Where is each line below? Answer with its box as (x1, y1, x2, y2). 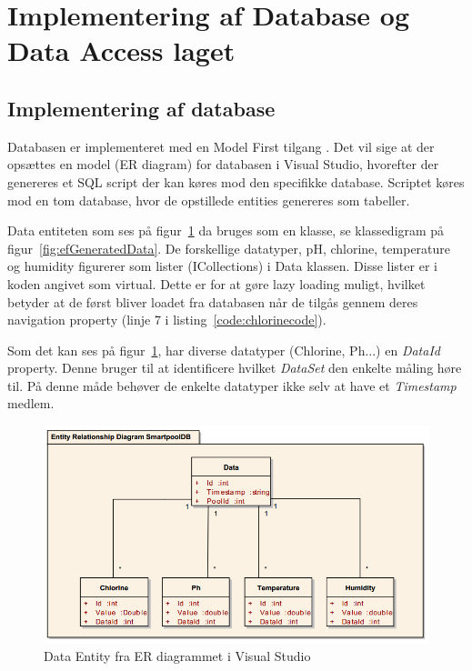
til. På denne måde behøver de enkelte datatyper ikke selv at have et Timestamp (7, 376, 457, 395)
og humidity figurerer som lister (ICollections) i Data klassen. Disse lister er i (7, 256, 437, 275)
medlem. (7, 394, 55, 413)
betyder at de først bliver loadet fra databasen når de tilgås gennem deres (7, 292, 418, 311)
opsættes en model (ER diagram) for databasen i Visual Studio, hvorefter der (7, 155, 439, 174)
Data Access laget (7, 32, 236, 69)
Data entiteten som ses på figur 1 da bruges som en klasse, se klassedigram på (7, 221, 445, 240)
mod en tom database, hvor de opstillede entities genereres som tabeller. (7, 190, 410, 209)
